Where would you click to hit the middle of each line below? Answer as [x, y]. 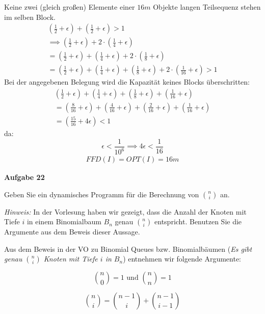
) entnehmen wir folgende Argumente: [182, 259]
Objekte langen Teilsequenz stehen [207, 7]
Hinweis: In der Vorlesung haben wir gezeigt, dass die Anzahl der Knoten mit [125, 211]
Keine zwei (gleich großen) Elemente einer [70, 7]
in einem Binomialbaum [64, 221]
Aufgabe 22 [24, 177]
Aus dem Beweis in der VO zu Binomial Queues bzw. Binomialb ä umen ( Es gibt [128, 248]
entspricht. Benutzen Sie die [198, 221]
